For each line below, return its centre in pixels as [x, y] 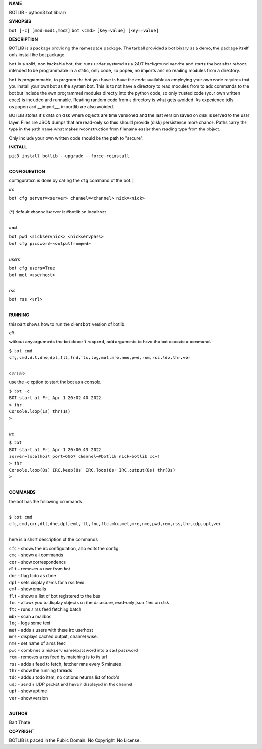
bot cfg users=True [32, 268]
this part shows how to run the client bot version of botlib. [67, 324]
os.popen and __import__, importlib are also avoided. [61, 107]
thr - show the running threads [41, 670]
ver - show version [28, 698]
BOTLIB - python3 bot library [38, 13]
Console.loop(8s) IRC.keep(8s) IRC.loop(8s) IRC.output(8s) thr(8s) [92, 470]
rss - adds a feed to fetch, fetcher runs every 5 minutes [65, 664]
